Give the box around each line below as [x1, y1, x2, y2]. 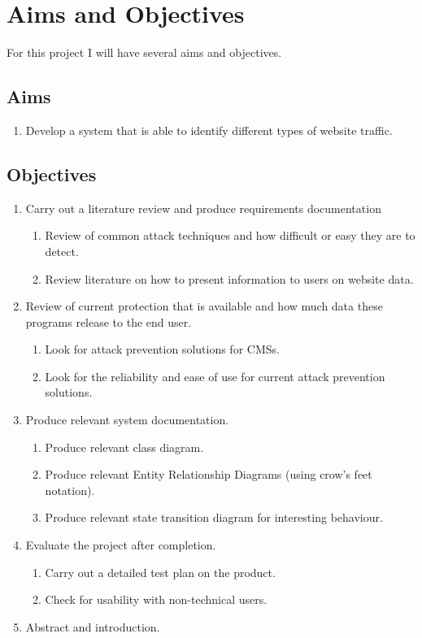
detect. [45, 242, 79, 259]
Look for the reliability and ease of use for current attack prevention [45, 367, 385, 384]
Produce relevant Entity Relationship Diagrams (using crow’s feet [45, 466, 372, 483]
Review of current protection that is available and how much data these [25, 297, 383, 315]
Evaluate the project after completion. [25, 536, 216, 553]
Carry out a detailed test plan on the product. [45, 563, 276, 580]
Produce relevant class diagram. [45, 438, 204, 455]
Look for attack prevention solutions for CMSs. [45, 341, 280, 358]
